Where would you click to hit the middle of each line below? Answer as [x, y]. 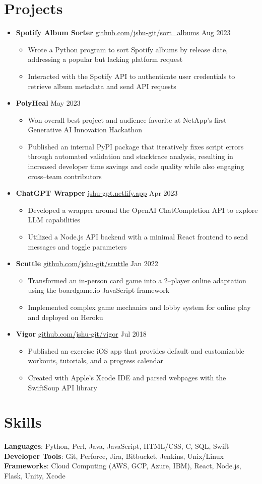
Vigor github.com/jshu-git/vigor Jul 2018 [81, 334]
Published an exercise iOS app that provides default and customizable [136, 350]
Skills [23, 422]
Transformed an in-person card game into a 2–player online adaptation [137, 280]
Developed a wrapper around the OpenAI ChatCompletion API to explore [143, 210]
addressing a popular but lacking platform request [105, 59]
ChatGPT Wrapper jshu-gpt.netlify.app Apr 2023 [97, 193]
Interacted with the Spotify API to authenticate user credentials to [132, 76]
